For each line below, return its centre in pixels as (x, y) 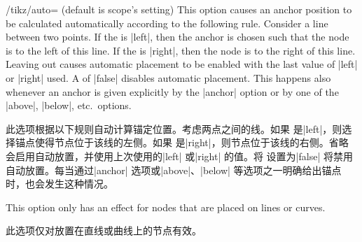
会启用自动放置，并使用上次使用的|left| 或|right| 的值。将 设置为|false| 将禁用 (179, 156)
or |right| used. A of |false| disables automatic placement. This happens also (168, 77)
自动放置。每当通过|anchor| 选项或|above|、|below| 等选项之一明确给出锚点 (174, 170)
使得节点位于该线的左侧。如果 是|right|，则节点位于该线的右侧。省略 (192, 142)
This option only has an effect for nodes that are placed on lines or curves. (166, 207)
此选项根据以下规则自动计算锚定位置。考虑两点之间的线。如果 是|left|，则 (174, 128)
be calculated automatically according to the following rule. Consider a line (167, 23)
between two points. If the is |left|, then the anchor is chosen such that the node (177, 37)
